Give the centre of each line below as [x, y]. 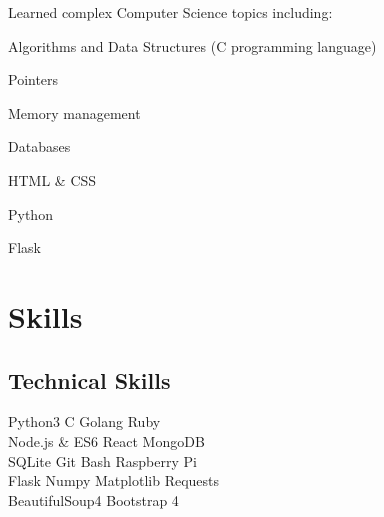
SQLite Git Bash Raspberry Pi [102, 460]
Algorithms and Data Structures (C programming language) [192, 45]
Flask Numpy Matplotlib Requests [114, 480]
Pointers [33, 79]
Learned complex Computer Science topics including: [170, 12]
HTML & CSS [52, 179]
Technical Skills [89, 379]
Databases [39, 146]
